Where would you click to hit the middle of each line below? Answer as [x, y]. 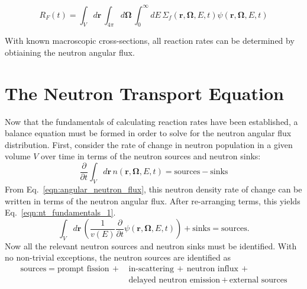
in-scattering [151, 269]
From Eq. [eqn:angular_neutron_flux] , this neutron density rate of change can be [153, 189]
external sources [258, 280]
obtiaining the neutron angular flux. [70, 52]
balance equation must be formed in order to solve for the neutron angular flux [148, 133]
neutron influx [212, 269]
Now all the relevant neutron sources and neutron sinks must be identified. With [151, 245]
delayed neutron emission [174, 280]
